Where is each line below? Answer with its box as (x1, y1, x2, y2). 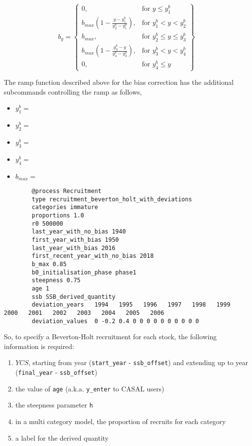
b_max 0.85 (32, 261, 67, 268)
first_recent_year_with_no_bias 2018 (32, 252, 154, 260)
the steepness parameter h (15, 400, 93, 410)
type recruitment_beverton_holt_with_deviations (32, 195, 192, 203)
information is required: (4, 341, 74, 351)
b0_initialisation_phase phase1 (32, 269, 137, 276)
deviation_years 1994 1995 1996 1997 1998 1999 (32, 301, 231, 309)
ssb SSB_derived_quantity (32, 293, 116, 300)
